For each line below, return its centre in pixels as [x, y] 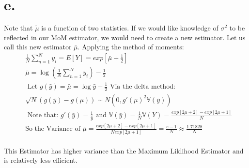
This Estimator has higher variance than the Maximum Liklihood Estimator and [124, 150]
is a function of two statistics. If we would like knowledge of [130, 28]
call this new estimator [38, 47]
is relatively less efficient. [41, 160]
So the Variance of [53, 129]
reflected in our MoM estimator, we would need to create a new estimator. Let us [125, 37]
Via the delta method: [142, 87]
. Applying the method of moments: [131, 47]
